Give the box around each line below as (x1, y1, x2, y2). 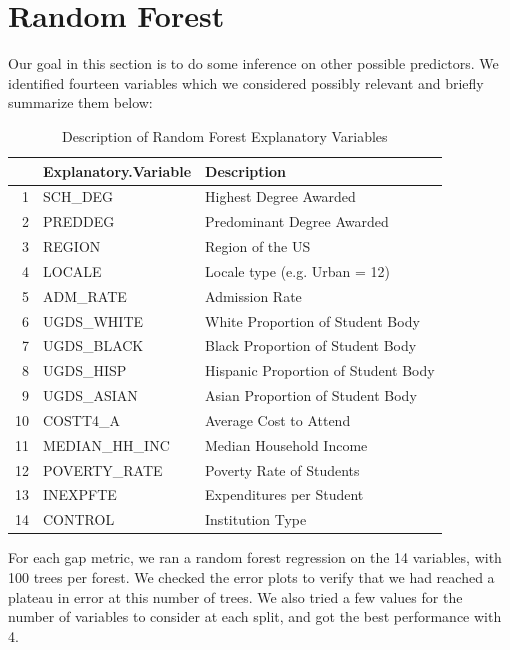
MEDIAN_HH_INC (43, 434, 170, 455)
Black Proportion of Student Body (205, 335, 417, 356)
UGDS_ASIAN (43, 385, 138, 406)
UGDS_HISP (43, 360, 127, 381)
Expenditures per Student (205, 484, 364, 505)
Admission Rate (205, 285, 302, 306)
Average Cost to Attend (205, 409, 351, 430)
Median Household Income (205, 434, 368, 455)
